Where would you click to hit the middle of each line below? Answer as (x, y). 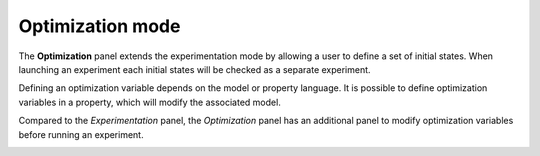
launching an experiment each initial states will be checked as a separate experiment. (194, 69)
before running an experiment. (81, 134)
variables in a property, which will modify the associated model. (150, 102)
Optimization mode (99, 26)
